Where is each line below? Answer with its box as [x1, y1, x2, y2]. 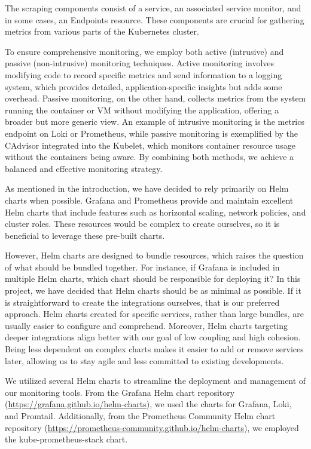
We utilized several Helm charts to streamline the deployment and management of [5, 374, 306, 387]
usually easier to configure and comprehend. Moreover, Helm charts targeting [5, 319, 288, 331]
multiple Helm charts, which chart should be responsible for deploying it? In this [5, 272, 301, 285]
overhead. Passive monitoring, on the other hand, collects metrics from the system [5, 92, 306, 104]
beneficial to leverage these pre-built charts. [5, 229, 165, 241]
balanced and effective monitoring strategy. [5, 162, 163, 174]
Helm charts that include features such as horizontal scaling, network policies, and [5, 205, 306, 218]
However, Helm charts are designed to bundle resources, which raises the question [5, 249, 304, 262]
